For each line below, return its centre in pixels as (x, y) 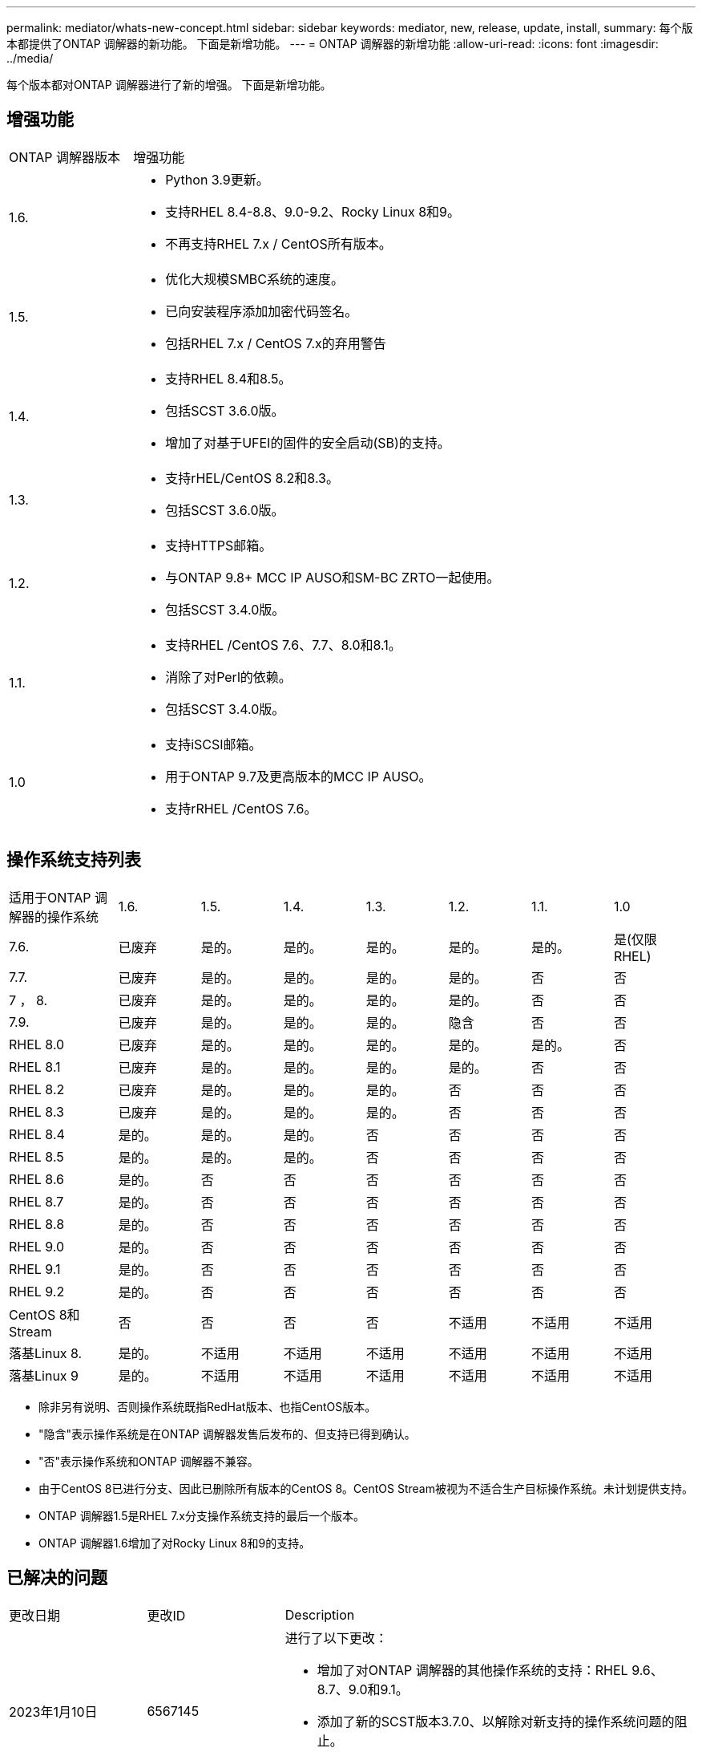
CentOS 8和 (44, 1314)
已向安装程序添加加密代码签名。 (262, 311)
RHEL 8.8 (37, 1224)
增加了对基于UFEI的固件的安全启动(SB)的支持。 (308, 442)
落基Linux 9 (44, 1375)
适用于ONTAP (50, 897)
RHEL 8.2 (37, 1089)
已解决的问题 (57, 1578)
